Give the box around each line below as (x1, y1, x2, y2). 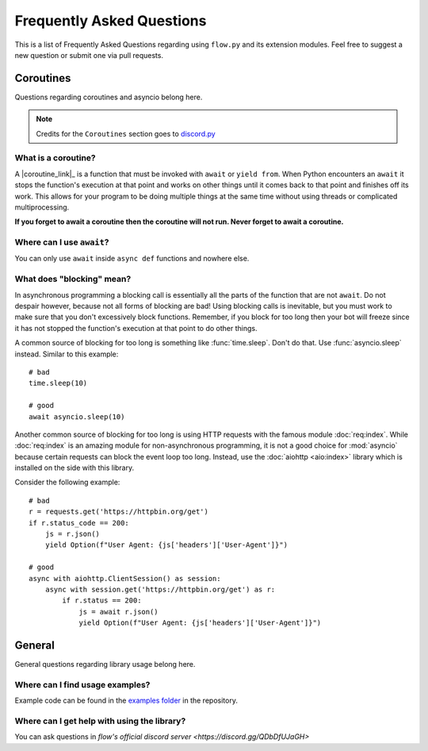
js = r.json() (44, 530, 101, 539)
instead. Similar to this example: (14, 349, 119, 359)
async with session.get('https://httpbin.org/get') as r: (44, 584, 276, 594)
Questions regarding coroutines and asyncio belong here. (14, 92, 203, 102)
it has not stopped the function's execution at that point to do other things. (14, 323, 258, 333)
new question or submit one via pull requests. (14, 50, 164, 60)
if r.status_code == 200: (29, 518, 130, 527)
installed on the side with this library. (14, 463, 135, 472)
